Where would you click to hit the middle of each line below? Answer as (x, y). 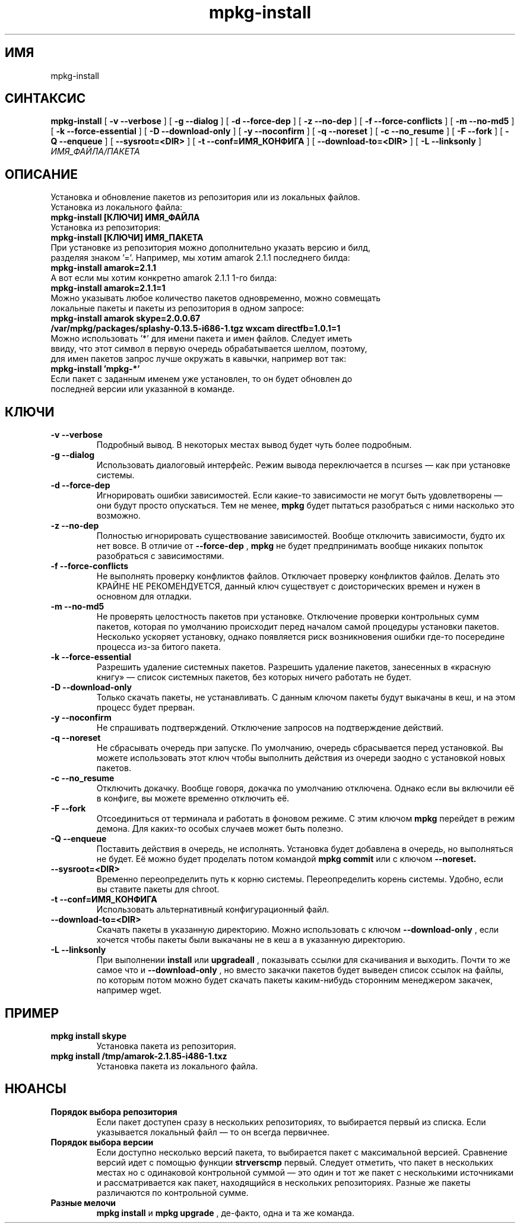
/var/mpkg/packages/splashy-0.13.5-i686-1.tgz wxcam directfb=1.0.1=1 (196, 329)
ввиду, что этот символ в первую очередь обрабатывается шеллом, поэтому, (209, 349)
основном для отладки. (144, 596)
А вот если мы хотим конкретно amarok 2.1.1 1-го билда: (164, 278)
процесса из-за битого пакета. (159, 647)
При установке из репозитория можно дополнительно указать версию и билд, (210, 248)
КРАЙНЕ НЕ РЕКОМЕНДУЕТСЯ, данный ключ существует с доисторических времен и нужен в (288, 586)
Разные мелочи (83, 1202)
